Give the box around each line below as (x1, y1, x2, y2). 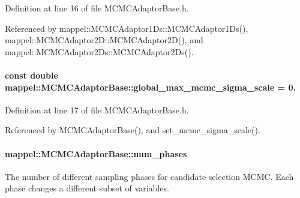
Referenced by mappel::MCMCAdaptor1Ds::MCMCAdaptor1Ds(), (5, 22, 248, 34)
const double (5, 68, 58, 81)
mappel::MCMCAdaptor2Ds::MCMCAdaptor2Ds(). (5, 45, 194, 58)
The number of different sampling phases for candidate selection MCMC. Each (5, 170, 294, 182)
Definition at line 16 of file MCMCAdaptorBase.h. (5, 2, 189, 14)
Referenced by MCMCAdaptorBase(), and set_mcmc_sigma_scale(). (5, 124, 260, 136)
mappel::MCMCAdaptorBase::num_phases (5, 147, 187, 160)
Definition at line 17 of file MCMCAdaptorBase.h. (5, 103, 189, 116)
